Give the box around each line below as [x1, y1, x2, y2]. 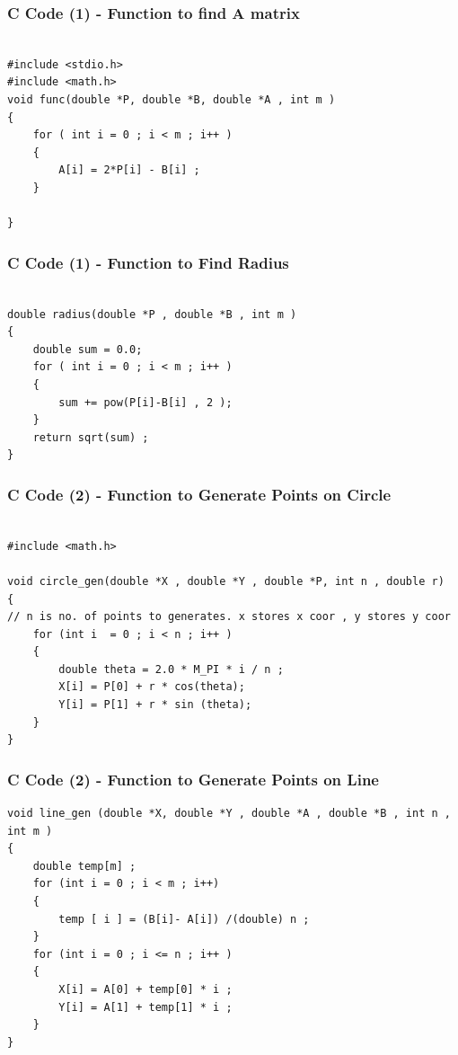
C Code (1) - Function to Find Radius [7, 251, 289, 273]
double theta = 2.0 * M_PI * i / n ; [58, 662, 284, 676]
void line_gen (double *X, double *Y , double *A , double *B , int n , [7, 807, 451, 820]
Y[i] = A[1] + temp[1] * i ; [58, 1000, 233, 1014]
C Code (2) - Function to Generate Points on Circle [7, 483, 392, 505]
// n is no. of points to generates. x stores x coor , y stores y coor [7, 610, 451, 624]
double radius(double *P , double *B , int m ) [7, 307, 297, 321]
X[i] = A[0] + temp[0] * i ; [58, 983, 233, 996]
